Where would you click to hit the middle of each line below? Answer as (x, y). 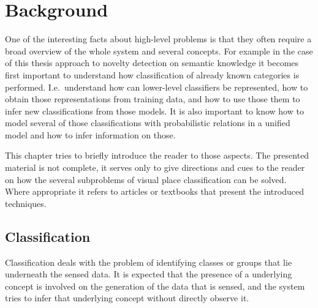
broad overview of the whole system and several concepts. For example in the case (159, 51)
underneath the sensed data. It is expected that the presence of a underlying (149, 274)
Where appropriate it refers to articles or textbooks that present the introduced (154, 191)
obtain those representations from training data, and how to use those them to (153, 99)
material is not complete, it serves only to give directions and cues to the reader (155, 167)
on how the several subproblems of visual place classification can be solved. (146, 179)
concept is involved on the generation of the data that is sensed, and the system (155, 286)
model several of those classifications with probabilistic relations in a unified (148, 123)
